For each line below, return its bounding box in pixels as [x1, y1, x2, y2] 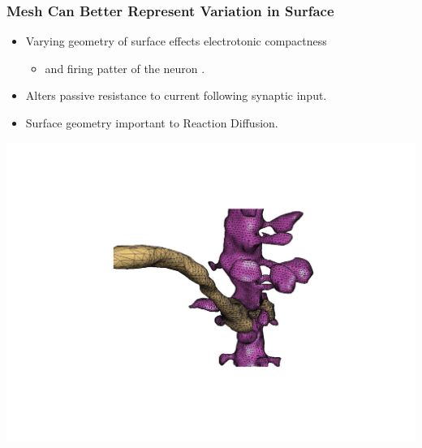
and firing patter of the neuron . [45, 59, 205, 76]
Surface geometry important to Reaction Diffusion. [25, 114, 278, 131]
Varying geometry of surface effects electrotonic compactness [25, 32, 327, 50]
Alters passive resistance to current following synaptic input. [25, 87, 327, 104]
